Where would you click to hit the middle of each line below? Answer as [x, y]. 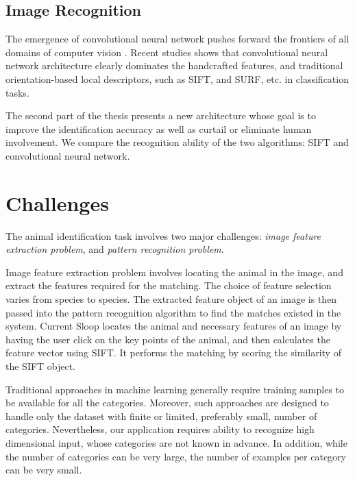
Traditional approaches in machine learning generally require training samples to [175, 389]
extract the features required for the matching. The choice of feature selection [169, 285]
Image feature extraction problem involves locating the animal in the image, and [174, 272]
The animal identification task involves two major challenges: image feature [163, 235]
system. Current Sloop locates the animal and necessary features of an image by [174, 326]
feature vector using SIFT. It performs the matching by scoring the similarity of [173, 353]
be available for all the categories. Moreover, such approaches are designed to [167, 403]
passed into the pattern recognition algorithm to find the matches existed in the [173, 312]
